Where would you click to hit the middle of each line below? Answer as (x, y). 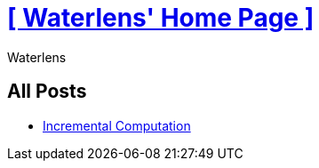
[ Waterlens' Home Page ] (161, 18)
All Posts (47, 92)
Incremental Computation (117, 125)
